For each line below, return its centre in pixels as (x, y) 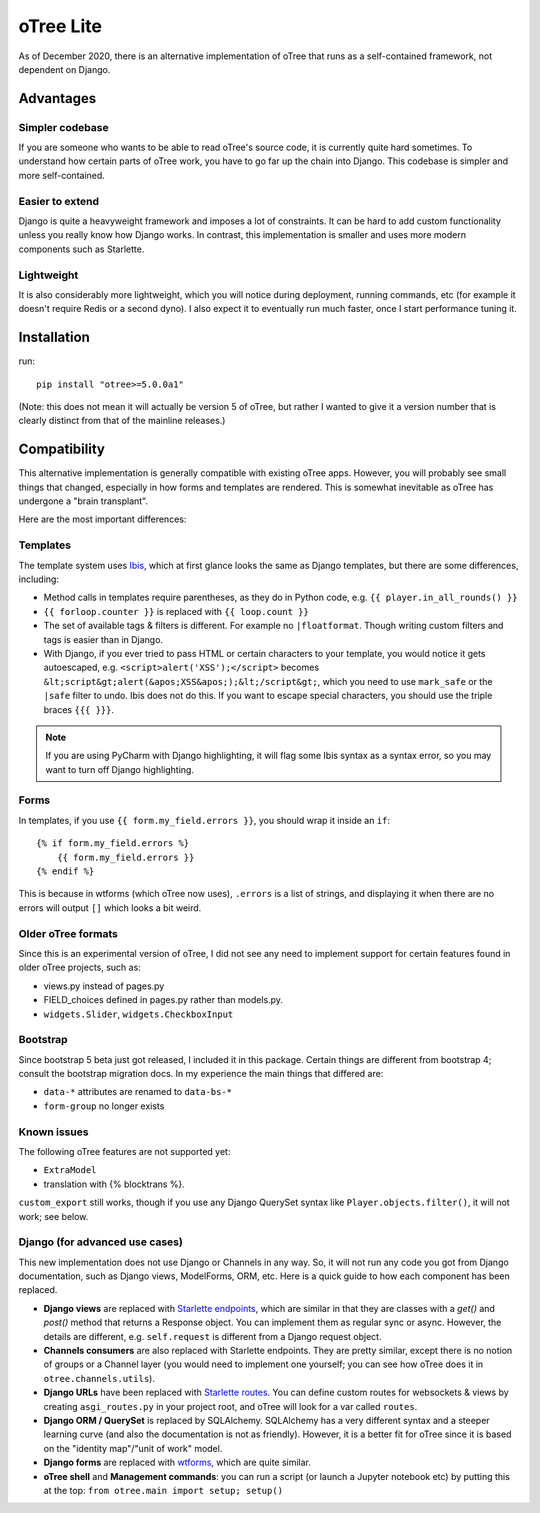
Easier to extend (59, 201)
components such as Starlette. (81, 249)
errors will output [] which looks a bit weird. (110, 907)
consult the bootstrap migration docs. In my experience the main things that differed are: (201, 1074)
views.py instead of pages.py (104, 986)
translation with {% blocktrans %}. (114, 1184)
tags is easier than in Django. (103, 639)
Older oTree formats (68, 933)
